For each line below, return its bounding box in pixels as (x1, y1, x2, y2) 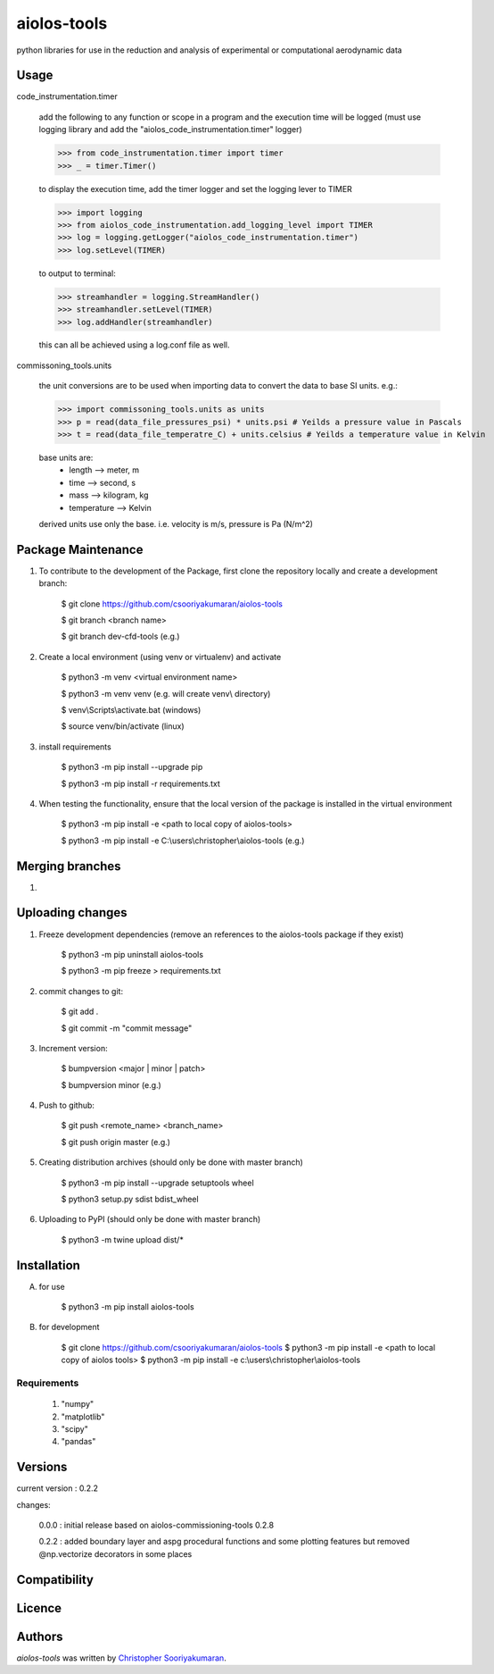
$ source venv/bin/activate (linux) (61, 721, 185, 732)
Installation (16, 1258, 80, 1273)
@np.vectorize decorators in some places (38, 1548, 193, 1559)
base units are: (38, 452, 94, 464)
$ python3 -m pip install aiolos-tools (61, 1302, 195, 1312)
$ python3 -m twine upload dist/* (61, 1234, 185, 1245)
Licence (16, 1600, 62, 1616)
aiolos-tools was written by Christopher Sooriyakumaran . (16, 1653, 226, 1663)
